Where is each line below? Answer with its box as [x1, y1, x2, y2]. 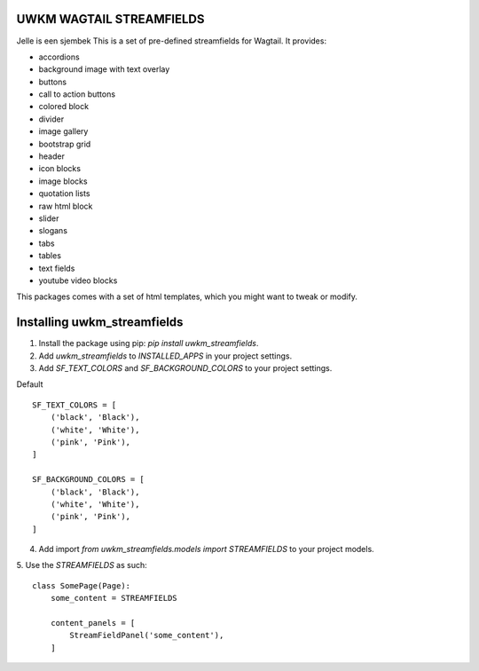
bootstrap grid [38, 138, 91, 149]
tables [38, 250, 62, 261]
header [38, 151, 66, 162]
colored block [38, 101, 89, 112]
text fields [38, 263, 75, 273]
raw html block [38, 201, 93, 211]
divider [38, 114, 65, 124]
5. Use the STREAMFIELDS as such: [16, 560, 147, 571]
